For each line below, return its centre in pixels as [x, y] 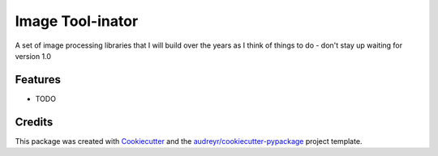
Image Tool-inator [77, 21]
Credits [34, 122]
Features [38, 80]
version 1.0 [33, 56]
